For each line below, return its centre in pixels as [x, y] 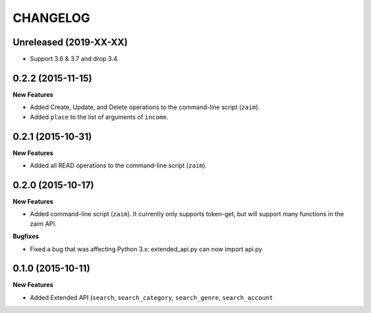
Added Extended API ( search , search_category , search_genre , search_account [151, 297]
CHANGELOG [52, 18]
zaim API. [43, 224]
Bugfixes [26, 236]
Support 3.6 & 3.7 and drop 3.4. [75, 59]
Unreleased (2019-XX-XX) [70, 42]
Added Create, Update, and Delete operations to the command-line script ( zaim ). [145, 107]
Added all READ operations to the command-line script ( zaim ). [119, 165]
